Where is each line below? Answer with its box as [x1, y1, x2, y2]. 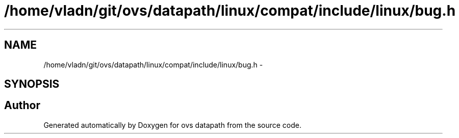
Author [4, 99, 40, 112]
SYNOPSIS [4, 78, 60, 91]
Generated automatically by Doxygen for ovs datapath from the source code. [43, 120, 302, 129]
